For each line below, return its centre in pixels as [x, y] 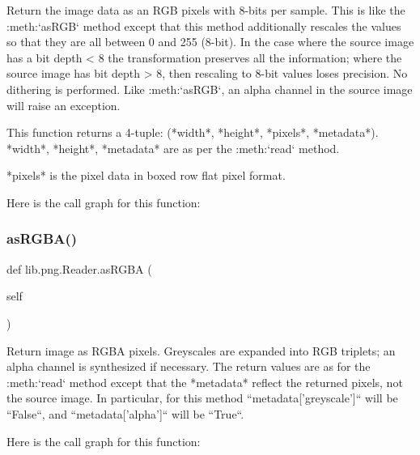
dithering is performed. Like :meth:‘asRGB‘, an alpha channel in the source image [210, 89]
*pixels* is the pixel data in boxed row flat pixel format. [146, 175]
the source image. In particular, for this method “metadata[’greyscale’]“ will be [202, 398]
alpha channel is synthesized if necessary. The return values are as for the [189, 366]
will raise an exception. [64, 105]
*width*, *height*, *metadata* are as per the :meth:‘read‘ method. [173, 148]
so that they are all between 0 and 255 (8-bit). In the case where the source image [210, 42]
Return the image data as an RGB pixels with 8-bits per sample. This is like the [206, 10]
